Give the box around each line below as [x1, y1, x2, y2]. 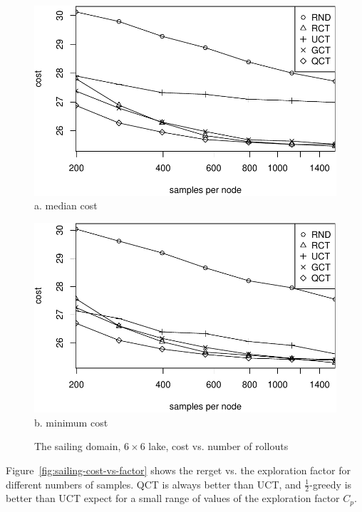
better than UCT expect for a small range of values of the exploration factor [6, 491, 340, 506]
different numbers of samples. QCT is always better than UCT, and [6, 476, 301, 491]
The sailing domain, [34, 439, 121, 454]
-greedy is [309, 476, 352, 491]
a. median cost [34, 198, 98, 213]
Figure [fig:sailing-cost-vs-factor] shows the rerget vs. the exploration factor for [6, 463, 351, 477]
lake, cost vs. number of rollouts [148, 439, 289, 454]
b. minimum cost [34, 414, 108, 429]
